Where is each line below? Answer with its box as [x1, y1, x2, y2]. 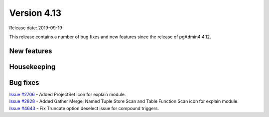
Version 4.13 [9, 7, 62, 18]
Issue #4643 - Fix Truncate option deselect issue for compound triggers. [9, 105, 159, 111]
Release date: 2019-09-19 [9, 25, 62, 31]
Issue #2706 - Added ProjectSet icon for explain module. [9, 91, 126, 97]
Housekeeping [9, 62, 56, 71]
